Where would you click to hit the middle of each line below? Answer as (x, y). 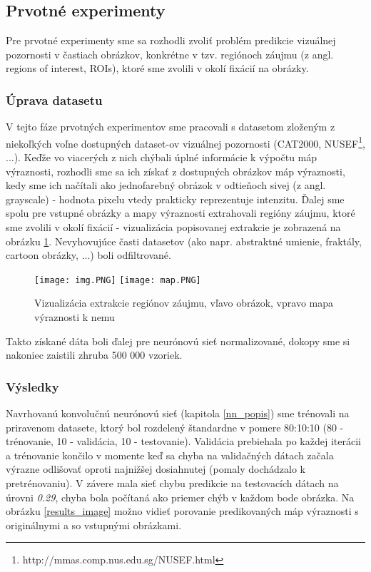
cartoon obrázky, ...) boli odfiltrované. (88, 255)
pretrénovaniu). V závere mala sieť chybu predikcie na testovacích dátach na (172, 483)
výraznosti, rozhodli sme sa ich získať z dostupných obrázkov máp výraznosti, (176, 171)
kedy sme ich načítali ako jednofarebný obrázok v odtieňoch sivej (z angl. (166, 185)
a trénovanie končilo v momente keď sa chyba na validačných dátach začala (170, 455)
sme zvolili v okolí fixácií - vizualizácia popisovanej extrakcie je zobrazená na (173, 227)
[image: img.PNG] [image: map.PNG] (118, 280)
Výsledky (32, 386)
